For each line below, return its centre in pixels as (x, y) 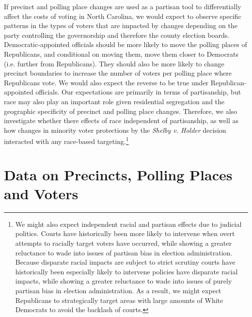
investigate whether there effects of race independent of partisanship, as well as (121, 120)
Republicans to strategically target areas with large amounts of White (119, 300)
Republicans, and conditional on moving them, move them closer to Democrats (121, 54)
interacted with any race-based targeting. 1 (66, 140)
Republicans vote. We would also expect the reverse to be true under (106, 82)
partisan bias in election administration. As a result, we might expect (118, 291)
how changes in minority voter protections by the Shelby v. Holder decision (115, 130)
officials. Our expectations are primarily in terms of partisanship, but (138, 92)
